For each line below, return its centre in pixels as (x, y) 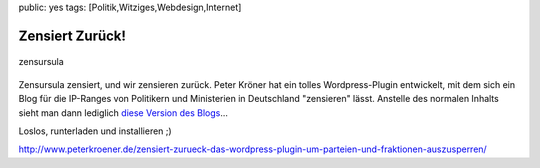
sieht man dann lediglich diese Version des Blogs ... (123, 112)
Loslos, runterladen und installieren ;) (95, 131)
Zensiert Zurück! (72, 35)
